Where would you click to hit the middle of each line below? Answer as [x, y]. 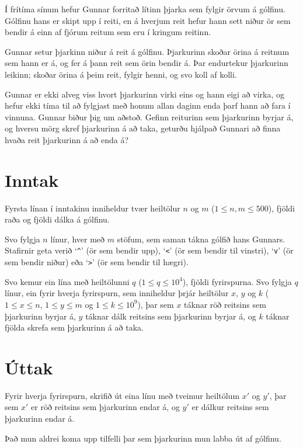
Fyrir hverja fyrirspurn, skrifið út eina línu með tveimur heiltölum [122, 395]
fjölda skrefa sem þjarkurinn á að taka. [74, 327]
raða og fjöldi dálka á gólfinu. [57, 219]
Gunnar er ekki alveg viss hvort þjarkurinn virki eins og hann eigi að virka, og [144, 94]
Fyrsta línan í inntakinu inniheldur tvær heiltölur [93, 208]
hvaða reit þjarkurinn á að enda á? [67, 139]
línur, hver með [78, 239]
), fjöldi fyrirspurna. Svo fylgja [237, 281]
